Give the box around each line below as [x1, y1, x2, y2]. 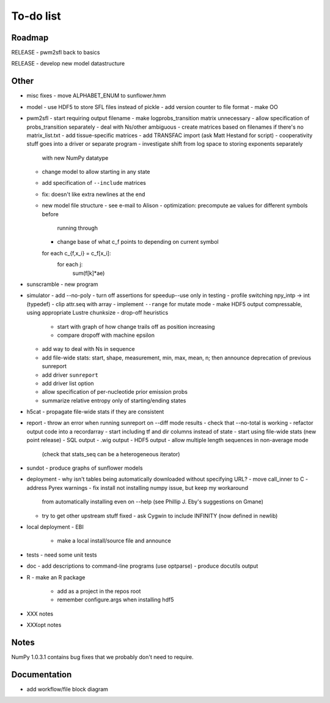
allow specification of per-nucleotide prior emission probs [42, 388, 188, 396]
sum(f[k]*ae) [72, 269, 105, 277]
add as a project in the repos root [57, 587, 141, 595]
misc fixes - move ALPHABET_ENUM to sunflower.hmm [26, 92, 166, 99]
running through [57, 224, 98, 232]
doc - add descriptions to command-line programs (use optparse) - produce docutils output [26, 562, 258, 570]
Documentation [11, 669, 72, 680]
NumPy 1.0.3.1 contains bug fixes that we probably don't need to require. [11, 653, 194, 661]
